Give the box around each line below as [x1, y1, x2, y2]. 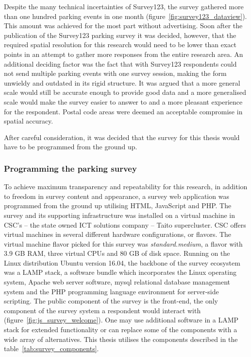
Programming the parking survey [4, 162, 137, 174]
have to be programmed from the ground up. [4, 142, 137, 152]
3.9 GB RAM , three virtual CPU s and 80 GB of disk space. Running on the [4, 248, 230, 258]
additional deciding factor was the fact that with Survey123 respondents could [4, 58, 237, 69]
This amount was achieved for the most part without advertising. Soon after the [4, 20, 243, 31]
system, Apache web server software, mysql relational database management [4, 277, 231, 287]
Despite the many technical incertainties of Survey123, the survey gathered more [4, 1, 244, 11]
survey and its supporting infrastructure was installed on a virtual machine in [4, 210, 235, 220]
